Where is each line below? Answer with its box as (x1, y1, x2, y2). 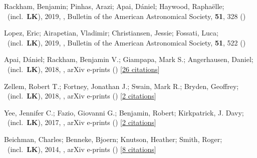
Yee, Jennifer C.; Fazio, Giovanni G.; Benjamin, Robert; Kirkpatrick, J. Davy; (4, 107, 244, 117)
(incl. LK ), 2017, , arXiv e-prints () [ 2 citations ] (7, 117, 156, 127)
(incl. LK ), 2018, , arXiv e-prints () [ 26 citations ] (7, 63, 160, 74)
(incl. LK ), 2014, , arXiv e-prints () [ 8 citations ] (7, 143, 156, 154)
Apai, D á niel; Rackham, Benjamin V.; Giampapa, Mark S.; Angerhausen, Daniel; (4, 54, 253, 64)
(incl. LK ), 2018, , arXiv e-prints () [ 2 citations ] (7, 90, 156, 101)
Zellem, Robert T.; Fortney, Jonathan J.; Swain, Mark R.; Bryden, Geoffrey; (4, 80, 239, 91)
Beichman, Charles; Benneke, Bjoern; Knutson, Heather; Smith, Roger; (4, 133, 222, 144)
